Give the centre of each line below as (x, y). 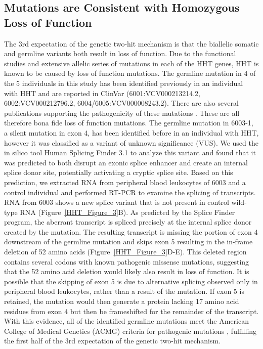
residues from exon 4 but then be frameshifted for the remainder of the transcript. (131, 311)
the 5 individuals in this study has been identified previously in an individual (124, 83)
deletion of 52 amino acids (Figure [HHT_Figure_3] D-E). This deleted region (125, 252)
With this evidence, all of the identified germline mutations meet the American (126, 321)
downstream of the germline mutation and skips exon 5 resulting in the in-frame (128, 242)
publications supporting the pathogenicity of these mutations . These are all (122, 113)
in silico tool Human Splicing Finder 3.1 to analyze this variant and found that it (130, 152)
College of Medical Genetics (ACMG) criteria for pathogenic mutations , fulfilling (130, 331)
